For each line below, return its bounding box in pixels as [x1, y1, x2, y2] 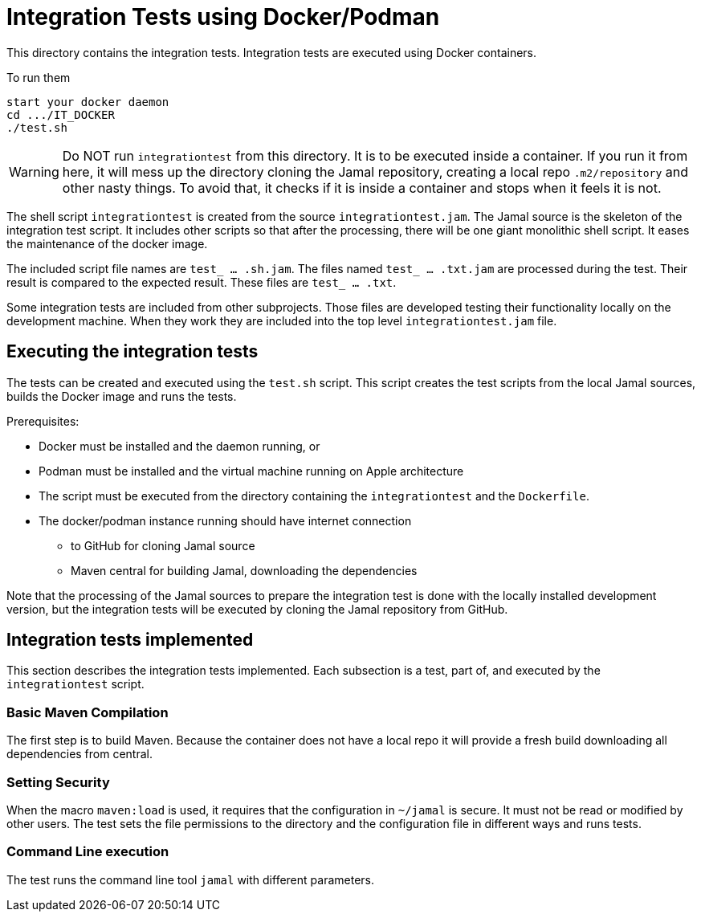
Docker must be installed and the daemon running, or [39, 439, 320, 453]
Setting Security [6, 773, 110, 790]
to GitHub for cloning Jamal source [71, 538, 255, 553]
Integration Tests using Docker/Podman [6, 3, 440, 31]
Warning [9, 163, 59, 180]
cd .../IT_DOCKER [6, 108, 115, 121]
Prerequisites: [6, 414, 79, 428]
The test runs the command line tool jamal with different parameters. [6, 872, 374, 887]
